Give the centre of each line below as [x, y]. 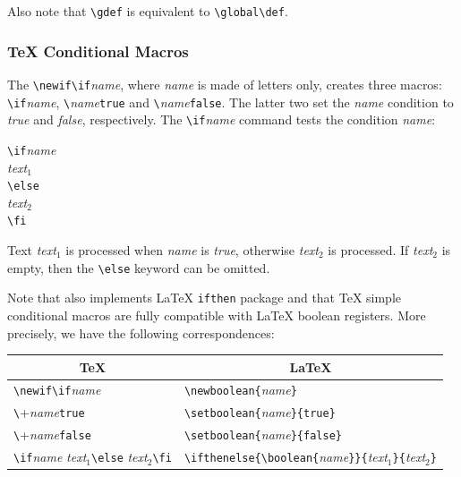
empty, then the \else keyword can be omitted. [139, 267]
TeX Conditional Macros [98, 51]
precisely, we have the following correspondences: [141, 332]
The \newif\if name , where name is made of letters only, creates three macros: [225, 84]
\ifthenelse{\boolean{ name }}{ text [286, 457]
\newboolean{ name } [240, 390]
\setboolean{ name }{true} [260, 412]
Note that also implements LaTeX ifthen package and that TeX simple [205, 298]
